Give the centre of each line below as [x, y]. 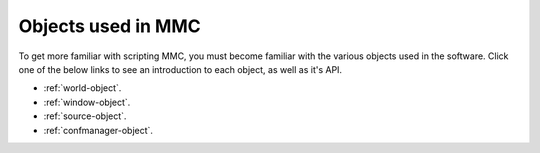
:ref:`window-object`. [87, 102]
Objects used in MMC [109, 26]
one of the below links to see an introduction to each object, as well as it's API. [180, 69]
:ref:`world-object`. [82, 88]
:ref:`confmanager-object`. [98, 130]
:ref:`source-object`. [85, 116]
